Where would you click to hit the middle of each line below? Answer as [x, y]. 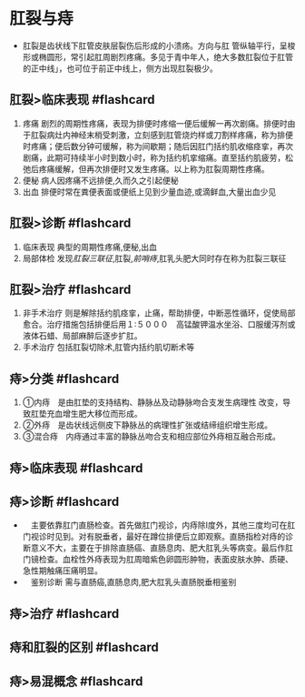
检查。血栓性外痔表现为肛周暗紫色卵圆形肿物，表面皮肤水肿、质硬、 [166, 560]
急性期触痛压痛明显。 [62, 571]
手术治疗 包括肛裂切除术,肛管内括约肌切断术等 [108, 348]
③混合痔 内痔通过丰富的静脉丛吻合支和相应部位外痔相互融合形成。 [152, 437]
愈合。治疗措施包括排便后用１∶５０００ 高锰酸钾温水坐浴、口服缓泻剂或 [159, 325]
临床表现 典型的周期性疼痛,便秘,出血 [89, 247]
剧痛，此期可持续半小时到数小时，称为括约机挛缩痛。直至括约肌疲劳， [154, 157]
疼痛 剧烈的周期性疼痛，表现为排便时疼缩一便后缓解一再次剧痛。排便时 [155, 123]
